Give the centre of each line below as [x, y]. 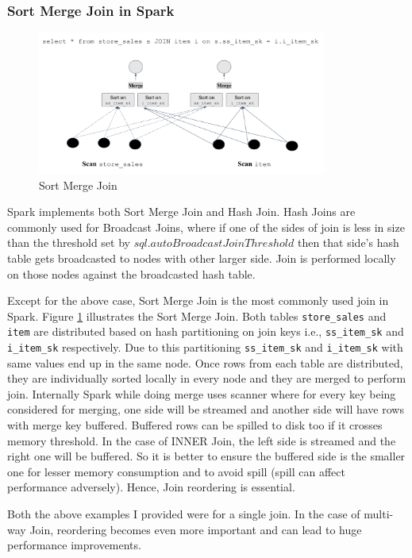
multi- [379, 514]
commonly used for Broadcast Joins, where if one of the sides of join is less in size [206, 227]
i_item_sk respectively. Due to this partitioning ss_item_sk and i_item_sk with [205, 347]
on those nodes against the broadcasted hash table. [131, 273]
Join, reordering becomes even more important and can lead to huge [196, 529]
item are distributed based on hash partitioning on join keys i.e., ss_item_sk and [206, 331]
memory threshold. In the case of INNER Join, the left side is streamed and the [202, 440]
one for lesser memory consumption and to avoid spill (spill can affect [176, 471]
